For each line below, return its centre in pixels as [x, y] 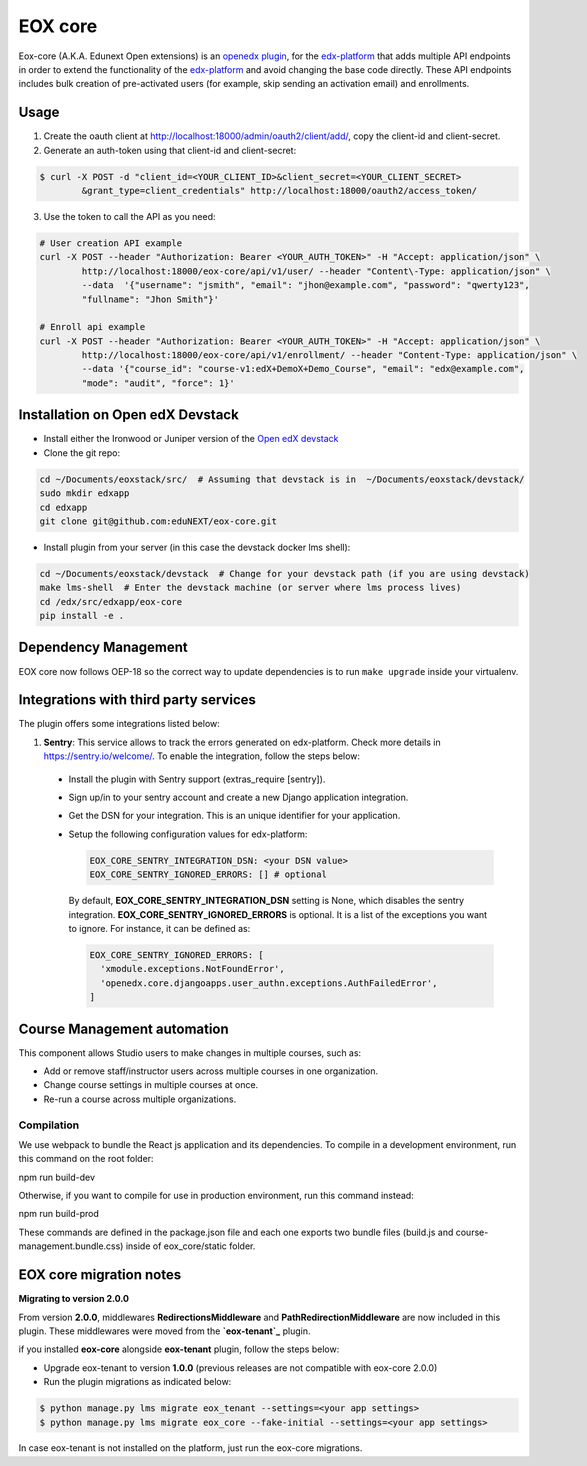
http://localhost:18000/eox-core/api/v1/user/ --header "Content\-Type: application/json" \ [316, 271]
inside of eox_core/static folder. [190, 1246]
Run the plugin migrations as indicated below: [137, 1382]
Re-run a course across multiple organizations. [140, 1099]
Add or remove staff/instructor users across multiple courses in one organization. [211, 1071]
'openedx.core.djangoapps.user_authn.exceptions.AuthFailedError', [269, 983]
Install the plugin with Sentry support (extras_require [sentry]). [197, 779]
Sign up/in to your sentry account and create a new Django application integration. [238, 797]
